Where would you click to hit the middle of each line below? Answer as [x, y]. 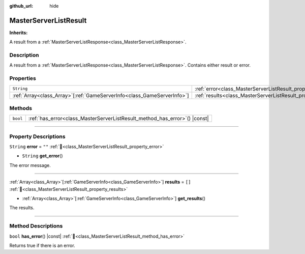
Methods [21, 108]
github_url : [21, 6]
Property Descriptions [37, 136]
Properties [23, 78]
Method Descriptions [36, 226]
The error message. [30, 165]
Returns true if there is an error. [42, 245]
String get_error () [42, 156]
